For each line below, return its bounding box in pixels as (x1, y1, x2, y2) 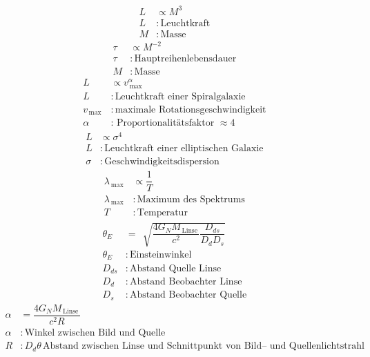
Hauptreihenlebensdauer (134, 54, 237, 64)
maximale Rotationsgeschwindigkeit (115, 104, 266, 115)
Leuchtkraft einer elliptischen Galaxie (104, 144, 264, 154)
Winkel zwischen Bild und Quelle (24, 328, 166, 338)
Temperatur (137, 208, 188, 218)
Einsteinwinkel (130, 250, 192, 260)
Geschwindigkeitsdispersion (104, 157, 220, 167)
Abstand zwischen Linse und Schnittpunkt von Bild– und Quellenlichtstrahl (43, 341, 364, 351)
